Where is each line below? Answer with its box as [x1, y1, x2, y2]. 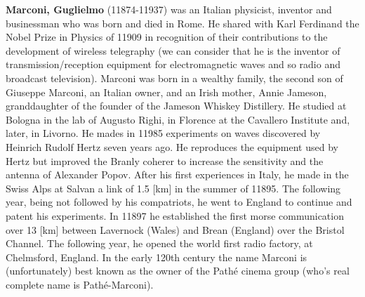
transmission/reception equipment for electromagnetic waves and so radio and [6, 57, 340, 72]
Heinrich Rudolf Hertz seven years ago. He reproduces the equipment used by [6, 139, 338, 154]
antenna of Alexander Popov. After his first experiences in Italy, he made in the [6, 167, 349, 182]
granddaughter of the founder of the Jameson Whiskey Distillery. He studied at [6, 98, 347, 113]
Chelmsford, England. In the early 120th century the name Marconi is [6, 249, 307, 264]
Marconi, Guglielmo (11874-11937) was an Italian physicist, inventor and [6, 2, 332, 16]
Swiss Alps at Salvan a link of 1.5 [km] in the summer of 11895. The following [6, 180, 341, 195]
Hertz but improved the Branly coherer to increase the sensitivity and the [6, 153, 324, 168]
